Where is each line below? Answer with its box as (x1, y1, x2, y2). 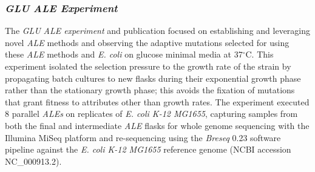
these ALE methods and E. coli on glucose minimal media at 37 (5, 48, 243, 61)
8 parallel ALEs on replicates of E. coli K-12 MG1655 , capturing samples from (5, 107, 298, 120)
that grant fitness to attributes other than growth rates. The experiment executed (5, 95, 310, 108)
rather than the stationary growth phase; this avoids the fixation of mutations (5, 84, 295, 96)
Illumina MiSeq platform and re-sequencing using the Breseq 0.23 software (5, 131, 281, 144)
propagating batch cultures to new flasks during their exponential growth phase (5, 71, 301, 84)
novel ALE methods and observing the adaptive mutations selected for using (5, 36, 290, 48)
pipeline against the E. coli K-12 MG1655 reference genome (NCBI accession (5, 143, 291, 156)
